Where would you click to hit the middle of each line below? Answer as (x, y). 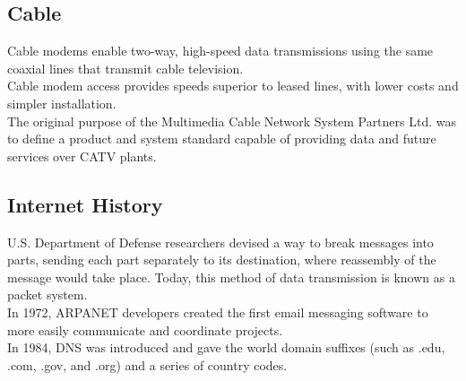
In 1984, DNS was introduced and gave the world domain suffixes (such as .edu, (226, 347)
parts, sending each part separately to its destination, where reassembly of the (222, 260)
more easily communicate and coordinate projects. (145, 329)
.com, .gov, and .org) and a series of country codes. (147, 364)
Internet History (85, 204)
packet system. (47, 294)
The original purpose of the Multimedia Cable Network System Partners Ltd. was (232, 121)
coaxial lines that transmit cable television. (125, 68)
